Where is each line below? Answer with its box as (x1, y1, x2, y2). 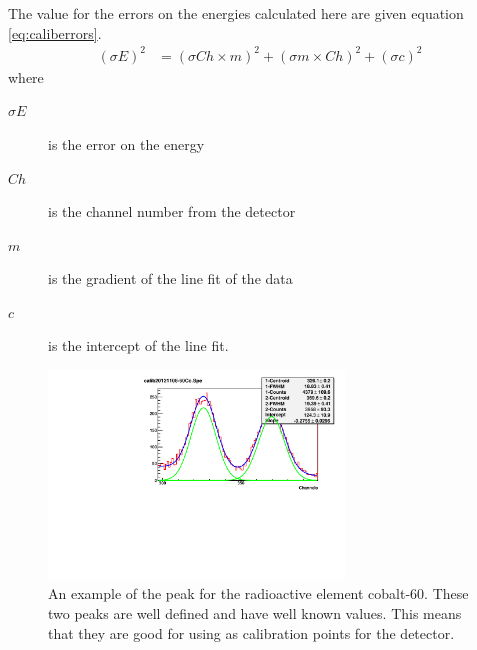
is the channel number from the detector (48, 201, 296, 222)
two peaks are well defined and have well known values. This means (48, 603, 462, 623)
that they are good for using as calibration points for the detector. (48, 622, 455, 643)
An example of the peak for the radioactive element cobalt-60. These (48, 583, 469, 604)
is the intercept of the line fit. (48, 335, 229, 356)
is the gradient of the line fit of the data (48, 268, 293, 289)
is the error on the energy (48, 133, 205, 154)
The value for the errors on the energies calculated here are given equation (8, 3, 464, 23)
